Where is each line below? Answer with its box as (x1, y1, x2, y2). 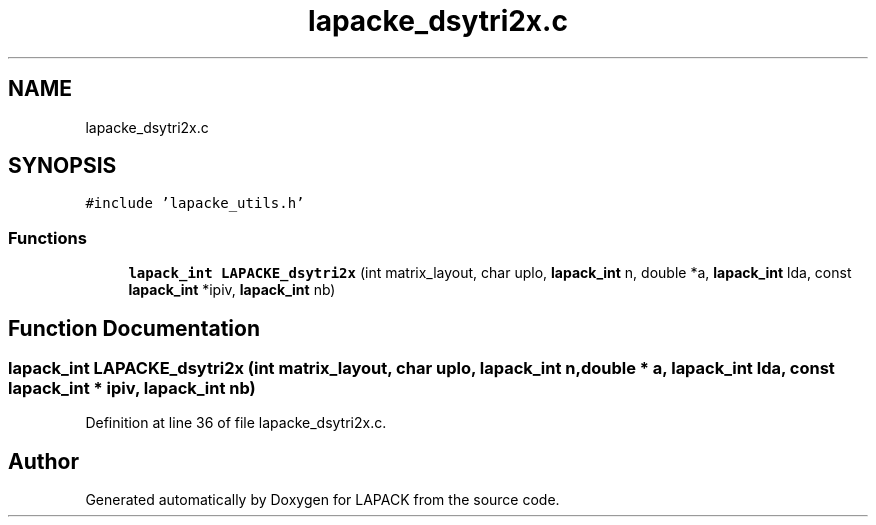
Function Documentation (8, 315, 260, 341)
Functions (8, 227, 87, 248)
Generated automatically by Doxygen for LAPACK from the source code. (85, 491, 560, 509)
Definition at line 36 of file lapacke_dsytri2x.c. (85, 414, 387, 432)
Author (8, 448, 79, 474)
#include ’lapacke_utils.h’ (85, 195, 305, 212)
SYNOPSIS (8, 153, 117, 179)
